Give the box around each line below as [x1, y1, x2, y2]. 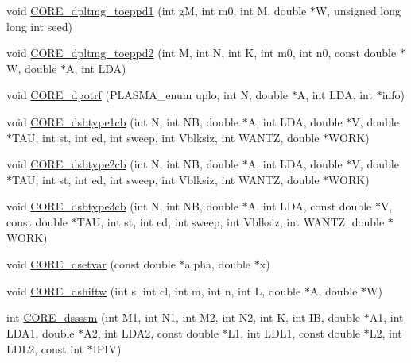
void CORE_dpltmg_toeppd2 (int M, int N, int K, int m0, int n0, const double [6, 44, 397, 61]
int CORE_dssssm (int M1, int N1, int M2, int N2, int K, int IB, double [6, 309, 361, 326]
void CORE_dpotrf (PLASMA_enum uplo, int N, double [6, 87, 289, 103]
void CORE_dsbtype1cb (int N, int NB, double [6, 113, 238, 129]
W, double [6, 60, 57, 76]
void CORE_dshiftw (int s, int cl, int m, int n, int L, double [6, 282, 301, 299]
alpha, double [184, 256, 251, 272]
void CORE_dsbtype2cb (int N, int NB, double [6, 156, 238, 172]
